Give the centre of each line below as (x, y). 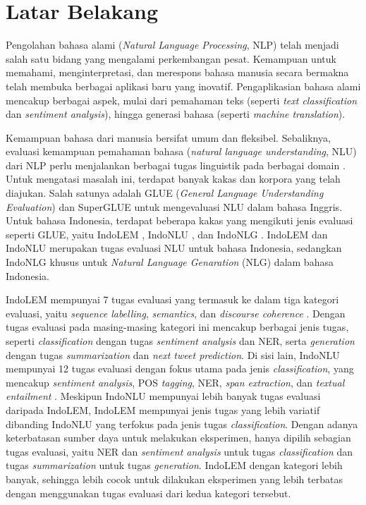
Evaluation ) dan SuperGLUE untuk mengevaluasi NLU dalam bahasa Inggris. (174, 206)
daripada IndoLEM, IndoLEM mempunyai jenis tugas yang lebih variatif (163, 409)
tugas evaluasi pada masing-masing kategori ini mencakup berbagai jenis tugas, (177, 327)
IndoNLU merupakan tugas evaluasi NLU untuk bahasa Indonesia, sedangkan (174, 248)
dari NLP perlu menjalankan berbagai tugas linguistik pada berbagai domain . (176, 165)
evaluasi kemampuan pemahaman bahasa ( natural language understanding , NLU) (181, 151)
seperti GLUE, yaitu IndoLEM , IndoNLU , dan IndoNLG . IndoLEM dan (167, 234)
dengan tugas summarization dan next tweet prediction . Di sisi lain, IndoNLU (173, 354)
